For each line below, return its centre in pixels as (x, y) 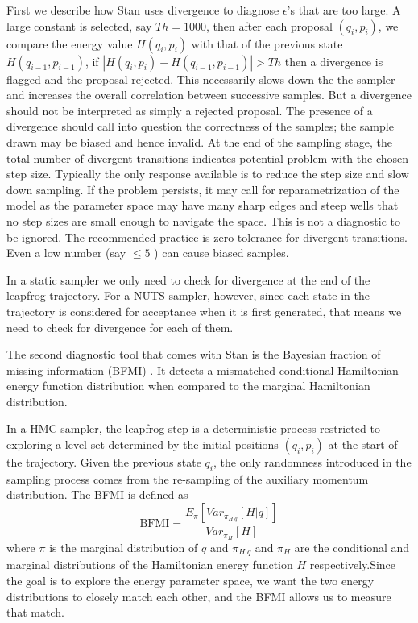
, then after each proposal (269, 25)
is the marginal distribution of (124, 547)
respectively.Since (353, 565)
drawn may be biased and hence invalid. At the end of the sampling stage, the (199, 141)
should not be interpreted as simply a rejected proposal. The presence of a (190, 110)
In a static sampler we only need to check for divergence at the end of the (188, 279)
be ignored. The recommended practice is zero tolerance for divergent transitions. (207, 237)
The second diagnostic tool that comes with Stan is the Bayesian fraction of (194, 354)
